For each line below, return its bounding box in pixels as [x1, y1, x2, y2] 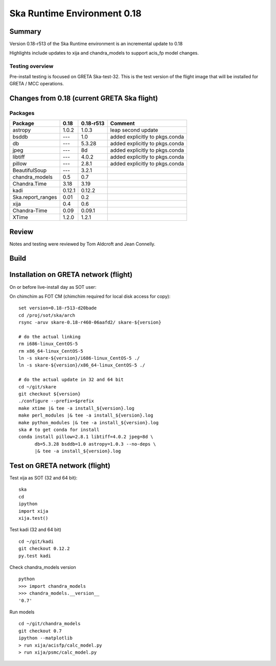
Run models [9, 609, 35, 615]
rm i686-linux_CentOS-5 [18, 341, 78, 347]
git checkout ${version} [18, 391, 81, 397]
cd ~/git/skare [18, 384, 57, 389]
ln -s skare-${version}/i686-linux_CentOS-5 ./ [18, 355, 140, 361]
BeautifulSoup [12, 167, 47, 174]
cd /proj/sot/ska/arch [18, 312, 76, 318]
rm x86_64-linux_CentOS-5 [18, 348, 84, 354]
